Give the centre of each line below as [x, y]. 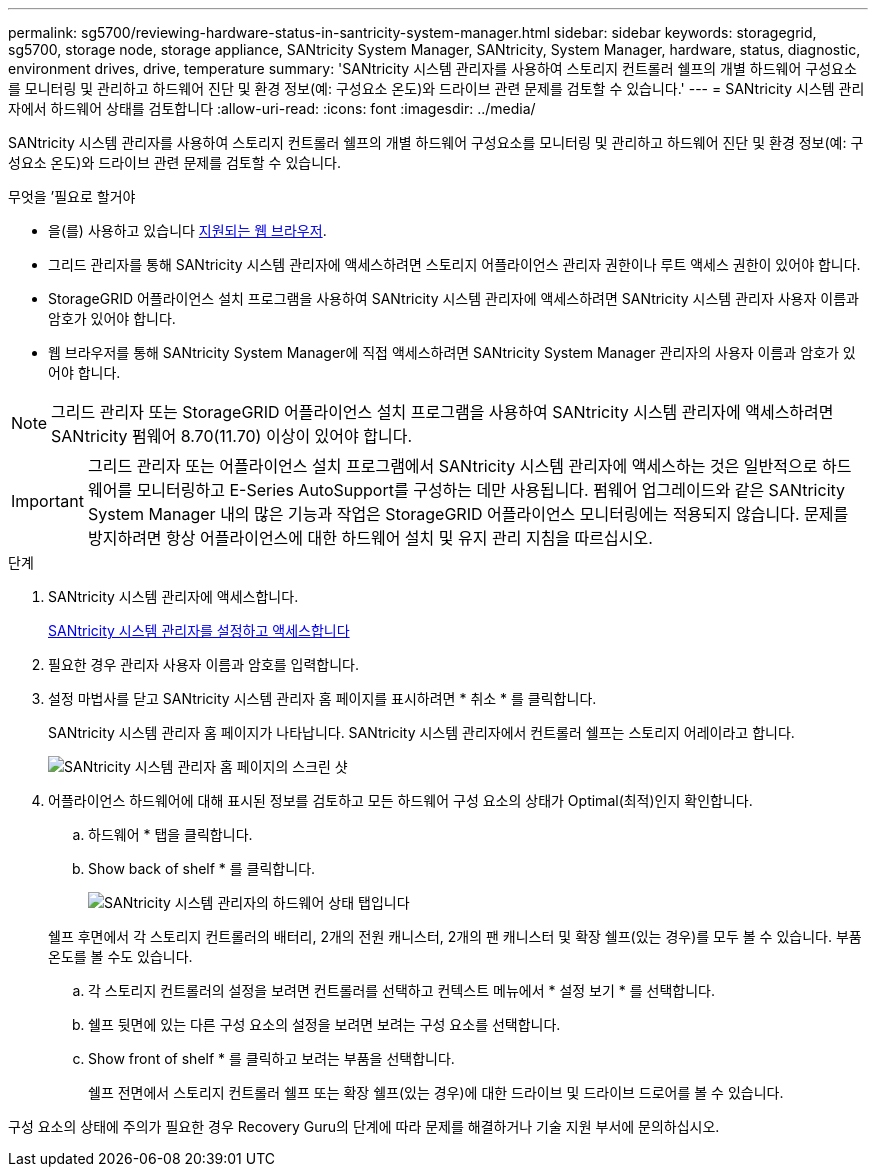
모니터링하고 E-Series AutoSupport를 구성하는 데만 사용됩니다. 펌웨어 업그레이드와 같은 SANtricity [491, 490]
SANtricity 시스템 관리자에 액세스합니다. [173, 596]
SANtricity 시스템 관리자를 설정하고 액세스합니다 [199, 630]
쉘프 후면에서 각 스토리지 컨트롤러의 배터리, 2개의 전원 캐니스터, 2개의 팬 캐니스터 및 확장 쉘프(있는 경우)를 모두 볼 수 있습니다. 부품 [455, 936]
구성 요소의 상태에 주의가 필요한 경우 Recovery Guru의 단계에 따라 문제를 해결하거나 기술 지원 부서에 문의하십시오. [364, 1126]
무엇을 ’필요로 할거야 [72, 196]
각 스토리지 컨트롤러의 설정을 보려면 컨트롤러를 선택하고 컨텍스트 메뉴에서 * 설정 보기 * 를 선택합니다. [402, 990]
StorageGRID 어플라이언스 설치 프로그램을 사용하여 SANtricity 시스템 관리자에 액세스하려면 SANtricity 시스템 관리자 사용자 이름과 [453, 298]
